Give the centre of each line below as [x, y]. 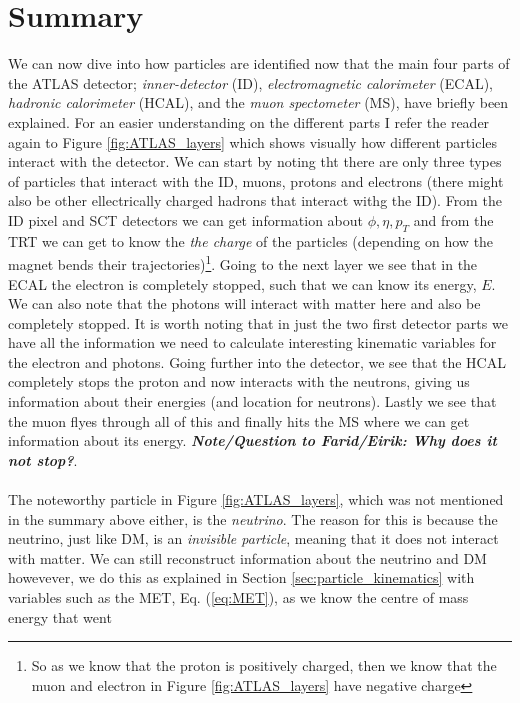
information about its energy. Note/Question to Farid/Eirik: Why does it [252, 440]
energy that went [60, 616]
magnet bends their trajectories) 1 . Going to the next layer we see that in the [243, 262]
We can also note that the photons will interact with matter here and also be [244, 303]
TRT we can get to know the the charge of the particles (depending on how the [251, 240]
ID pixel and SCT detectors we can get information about [186, 219]
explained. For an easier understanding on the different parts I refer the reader [249, 121]
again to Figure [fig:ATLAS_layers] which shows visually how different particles [253, 141]
